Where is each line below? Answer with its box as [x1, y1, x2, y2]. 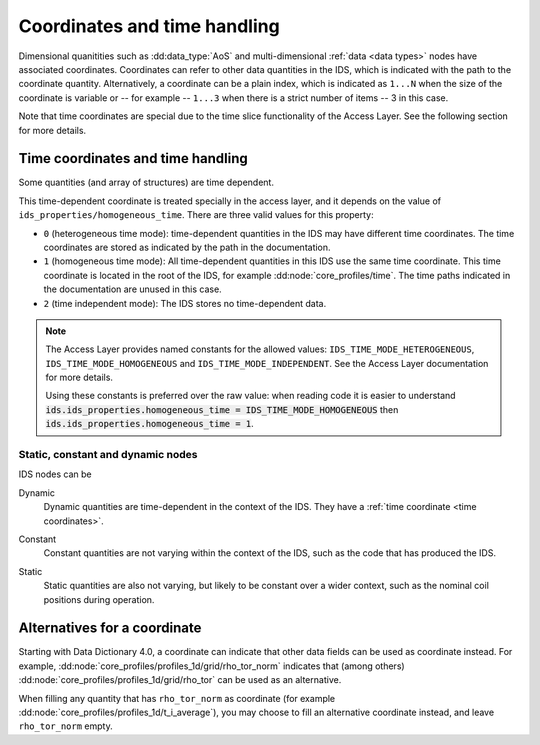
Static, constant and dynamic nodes [18, 448, 198, 462]
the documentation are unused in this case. [43, 283, 222, 295]
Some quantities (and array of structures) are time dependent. [18, 176, 275, 189]
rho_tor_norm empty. [18, 720, 114, 732]
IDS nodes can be [18, 468, 92, 480]
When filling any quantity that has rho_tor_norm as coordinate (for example [18, 692, 336, 704]
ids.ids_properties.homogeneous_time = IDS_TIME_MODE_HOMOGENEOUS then [45, 403, 399, 415]
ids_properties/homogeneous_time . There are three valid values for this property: [18, 209, 374, 221]
